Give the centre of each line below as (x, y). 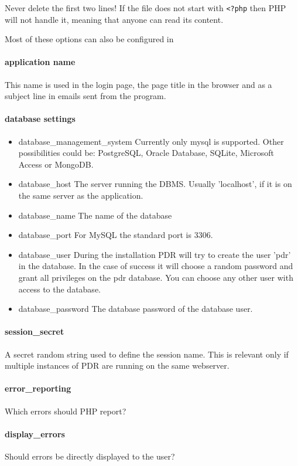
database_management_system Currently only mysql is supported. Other (151, 141)
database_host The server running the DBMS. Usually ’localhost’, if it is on (155, 184)
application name (40, 62)
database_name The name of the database (95, 215)
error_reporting (38, 388)
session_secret (35, 331)
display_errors (35, 433)
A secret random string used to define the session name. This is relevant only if (147, 354)
